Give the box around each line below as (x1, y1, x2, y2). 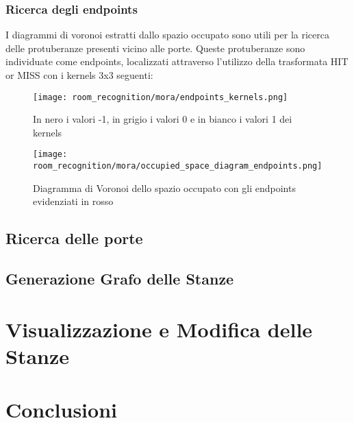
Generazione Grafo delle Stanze (5, 268, 234, 289)
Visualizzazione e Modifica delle (5, 315, 313, 343)
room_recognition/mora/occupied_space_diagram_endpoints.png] (33, 161, 323, 171)
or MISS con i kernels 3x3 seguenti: (5, 68, 153, 82)
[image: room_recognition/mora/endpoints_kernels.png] (33, 92, 288, 102)
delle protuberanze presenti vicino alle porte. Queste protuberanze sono (5, 40, 305, 55)
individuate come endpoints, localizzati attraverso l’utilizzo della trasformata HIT (5, 54, 349, 69)
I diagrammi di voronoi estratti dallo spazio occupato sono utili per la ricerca (5, 27, 329, 42)
